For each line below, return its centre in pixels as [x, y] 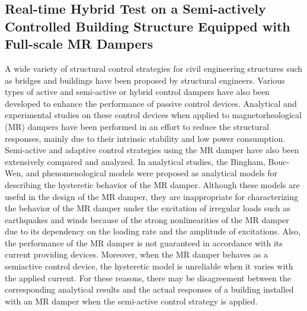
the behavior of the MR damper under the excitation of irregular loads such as [148, 208]
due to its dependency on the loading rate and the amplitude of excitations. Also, [153, 231]
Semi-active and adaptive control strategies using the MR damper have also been [152, 150]
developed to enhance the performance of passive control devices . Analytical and [151, 103]
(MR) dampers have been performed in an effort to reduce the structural [137, 126]
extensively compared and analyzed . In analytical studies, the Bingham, [135, 161]
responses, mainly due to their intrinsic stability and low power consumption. [145, 138]
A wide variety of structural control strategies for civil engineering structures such [154, 68]
